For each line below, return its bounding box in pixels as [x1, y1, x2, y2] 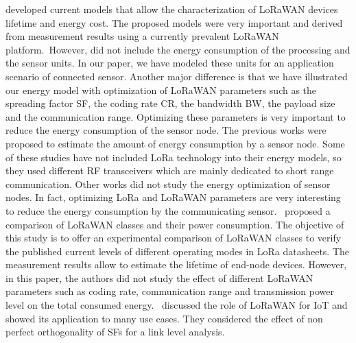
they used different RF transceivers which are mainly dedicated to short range [5, 163, 334, 178]
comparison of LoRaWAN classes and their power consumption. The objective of [5, 217, 344, 231]
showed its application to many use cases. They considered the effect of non [5, 311, 323, 325]
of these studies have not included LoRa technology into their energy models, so [5, 150, 342, 164]
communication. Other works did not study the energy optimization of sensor [5, 176, 331, 191]
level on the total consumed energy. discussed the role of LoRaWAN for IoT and [5, 298, 348, 312]
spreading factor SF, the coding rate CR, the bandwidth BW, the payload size [5, 96, 335, 110]
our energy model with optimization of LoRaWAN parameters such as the [5, 82, 317, 97]
